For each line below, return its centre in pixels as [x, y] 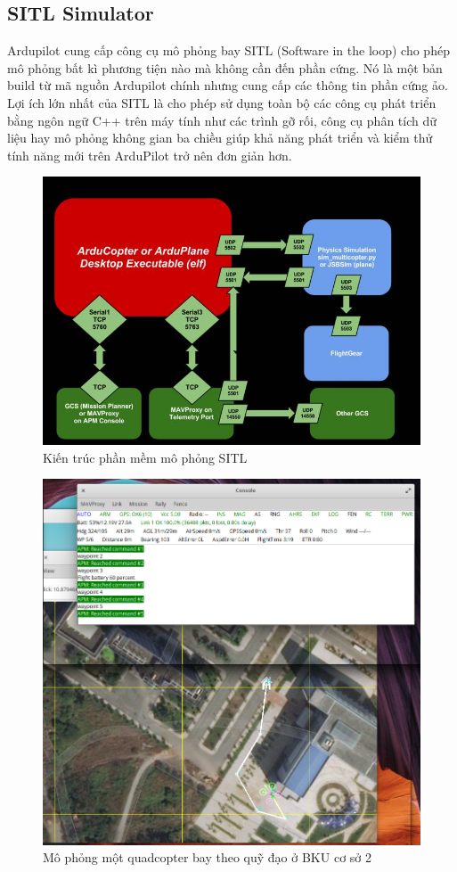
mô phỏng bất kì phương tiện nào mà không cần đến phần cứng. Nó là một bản [225, 67]
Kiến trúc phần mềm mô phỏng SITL [145, 457]
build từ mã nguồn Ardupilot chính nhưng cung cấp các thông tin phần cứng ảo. [228, 85]
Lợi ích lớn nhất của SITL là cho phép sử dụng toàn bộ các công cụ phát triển [222, 102]
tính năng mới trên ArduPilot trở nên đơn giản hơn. [150, 155]
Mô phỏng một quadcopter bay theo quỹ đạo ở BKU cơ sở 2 [207, 857]
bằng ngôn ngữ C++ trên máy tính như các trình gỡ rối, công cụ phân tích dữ [222, 120]
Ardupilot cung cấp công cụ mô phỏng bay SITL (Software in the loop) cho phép [228, 50]
